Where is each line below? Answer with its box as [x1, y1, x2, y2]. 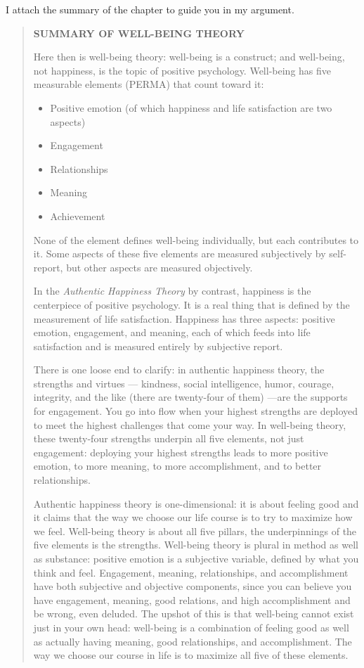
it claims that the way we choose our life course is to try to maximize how [33, 510, 353, 525]
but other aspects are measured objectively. [66, 259, 253, 274]
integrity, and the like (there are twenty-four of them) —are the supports [33, 390, 348, 404]
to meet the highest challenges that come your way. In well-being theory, [33, 417, 346, 432]
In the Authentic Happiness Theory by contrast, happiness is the [33, 283, 311, 298]
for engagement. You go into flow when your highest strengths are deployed [33, 404, 358, 418]
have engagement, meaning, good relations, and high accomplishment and [33, 592, 351, 607]
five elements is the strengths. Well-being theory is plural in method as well [33, 537, 358, 552]
